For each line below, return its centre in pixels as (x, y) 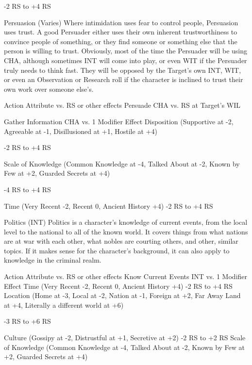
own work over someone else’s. (49, 89)
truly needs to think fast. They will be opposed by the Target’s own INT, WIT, (123, 70)
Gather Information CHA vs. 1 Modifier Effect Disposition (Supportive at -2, (119, 121)
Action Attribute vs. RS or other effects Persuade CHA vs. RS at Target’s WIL (122, 105)
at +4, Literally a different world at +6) (64, 305)
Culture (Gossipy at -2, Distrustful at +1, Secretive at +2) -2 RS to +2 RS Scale (125, 338)
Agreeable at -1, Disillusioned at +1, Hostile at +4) (81, 131)
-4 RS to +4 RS (27, 189)
